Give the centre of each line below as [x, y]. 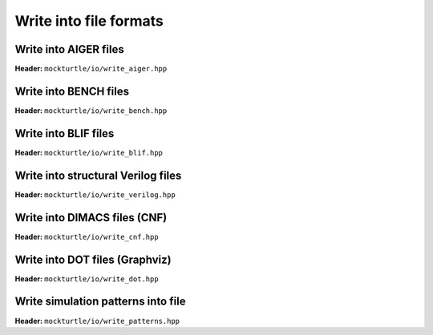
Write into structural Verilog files [98, 175]
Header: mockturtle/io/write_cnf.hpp [87, 236]
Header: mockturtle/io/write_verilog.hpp [95, 194]
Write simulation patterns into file [100, 302]
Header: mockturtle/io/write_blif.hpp [89, 152]
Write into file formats [89, 21]
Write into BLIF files [65, 133]
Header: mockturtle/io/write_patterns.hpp [97, 321]
